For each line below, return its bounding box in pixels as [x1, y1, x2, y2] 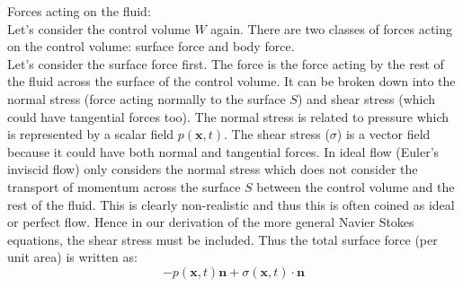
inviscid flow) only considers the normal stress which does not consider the [7, 160, 418, 178]
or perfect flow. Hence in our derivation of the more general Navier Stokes [7, 213, 414, 231]
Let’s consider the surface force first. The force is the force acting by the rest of [7, 54, 444, 73]
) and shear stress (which [297, 89, 436, 108]
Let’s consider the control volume [7, 19, 191, 38]
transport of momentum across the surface [7, 177, 241, 196]
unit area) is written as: [7, 248, 138, 266]
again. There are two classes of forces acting [210, 19, 453, 38]
